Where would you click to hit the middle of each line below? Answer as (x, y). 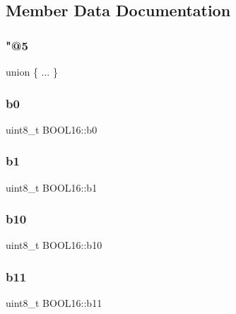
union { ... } (32, 71)
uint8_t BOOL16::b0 (52, 129)
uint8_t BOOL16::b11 (54, 303)
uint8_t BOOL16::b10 (54, 245)
